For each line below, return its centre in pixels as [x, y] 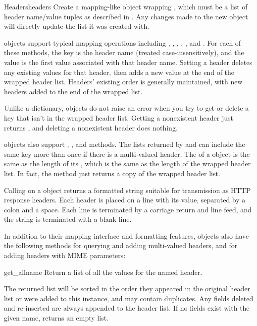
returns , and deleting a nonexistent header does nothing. [91, 127]
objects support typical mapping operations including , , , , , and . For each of [123, 42]
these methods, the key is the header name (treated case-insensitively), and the [124, 52]
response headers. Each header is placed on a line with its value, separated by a [125, 200]
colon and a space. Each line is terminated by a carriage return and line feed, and [128, 209]
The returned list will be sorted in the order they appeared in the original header [127, 289]
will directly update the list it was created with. [77, 26]
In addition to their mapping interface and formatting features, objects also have [127, 235]
